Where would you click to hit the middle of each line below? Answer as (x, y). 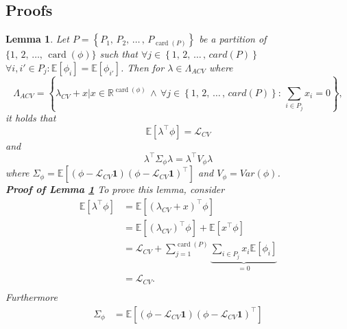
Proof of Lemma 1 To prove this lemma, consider (115, 189)
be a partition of (233, 39)
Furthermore (32, 296)
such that (119, 54)
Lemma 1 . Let (37, 39)
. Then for (142, 67)
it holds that (31, 118)
